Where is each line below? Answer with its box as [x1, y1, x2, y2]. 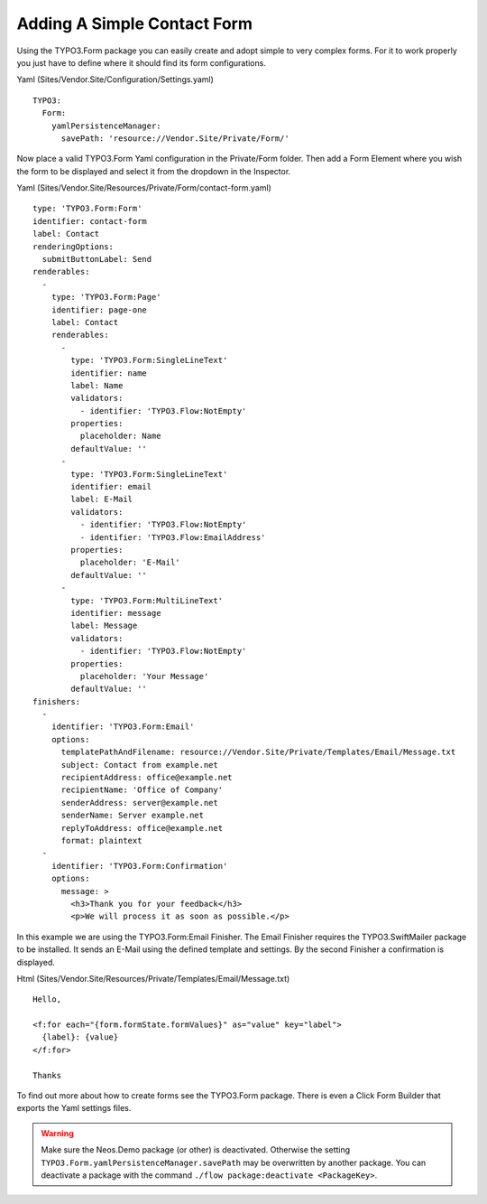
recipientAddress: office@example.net [60, 772, 234, 783]
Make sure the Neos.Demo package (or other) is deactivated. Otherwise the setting [41, 1144, 351, 1155]
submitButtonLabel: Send [41, 254, 152, 265]
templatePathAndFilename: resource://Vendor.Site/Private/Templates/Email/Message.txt [60, 747, 456, 758]
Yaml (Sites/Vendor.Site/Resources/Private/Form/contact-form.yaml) [16, 182, 272, 193]
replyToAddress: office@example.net [60, 823, 224, 833]
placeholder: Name [79, 431, 161, 442]
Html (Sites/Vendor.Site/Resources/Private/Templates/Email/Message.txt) [16, 973, 290, 984]
